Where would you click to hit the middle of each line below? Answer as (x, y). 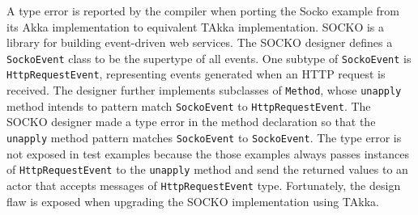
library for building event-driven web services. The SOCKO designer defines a (200, 42)
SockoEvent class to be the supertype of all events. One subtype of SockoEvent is (209, 58)
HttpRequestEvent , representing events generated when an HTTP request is (196, 74)
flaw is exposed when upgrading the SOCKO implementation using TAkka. (193, 201)
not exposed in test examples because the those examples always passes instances (208, 153)
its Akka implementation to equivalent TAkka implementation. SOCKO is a (196, 26)
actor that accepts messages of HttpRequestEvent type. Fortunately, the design (204, 185)
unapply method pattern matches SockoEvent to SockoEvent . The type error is (204, 137)
